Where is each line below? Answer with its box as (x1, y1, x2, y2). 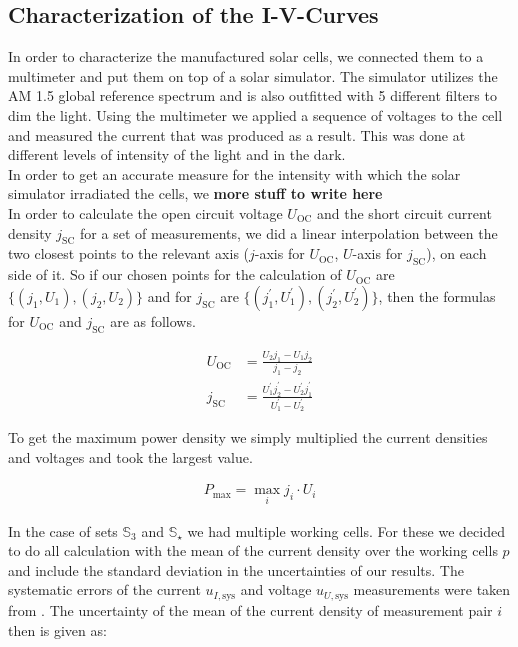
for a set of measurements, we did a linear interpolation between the (80, 222, 498, 243)
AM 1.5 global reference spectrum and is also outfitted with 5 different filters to (8, 85, 497, 106)
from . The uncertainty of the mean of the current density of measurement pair (8, 599, 493, 620)
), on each (426, 243, 487, 264)
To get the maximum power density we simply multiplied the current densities (8, 427, 488, 448)
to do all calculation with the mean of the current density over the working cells (8, 540, 498, 561)
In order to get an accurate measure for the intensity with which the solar (8, 163, 461, 184)
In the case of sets (8, 520, 118, 541)
